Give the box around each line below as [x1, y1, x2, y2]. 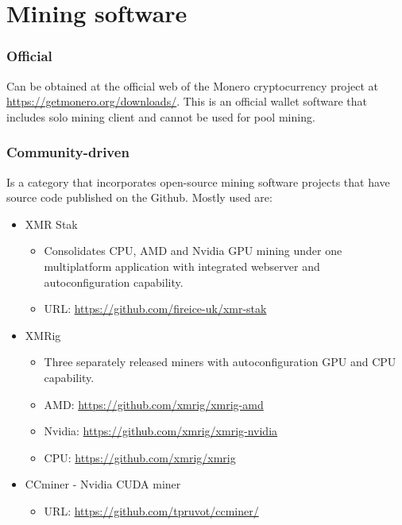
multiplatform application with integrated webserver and [44, 257, 320, 274]
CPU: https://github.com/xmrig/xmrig [44, 449, 236, 465]
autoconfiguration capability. [44, 273, 184, 290]
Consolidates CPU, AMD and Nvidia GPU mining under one [44, 242, 342, 259]
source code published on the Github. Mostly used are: [6, 189, 273, 206]
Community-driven [6, 142, 129, 162]
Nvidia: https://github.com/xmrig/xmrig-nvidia [44, 423, 278, 439]
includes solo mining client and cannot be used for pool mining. [6, 108, 315, 125]
